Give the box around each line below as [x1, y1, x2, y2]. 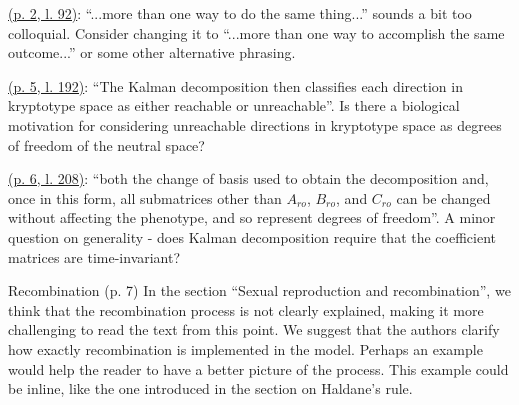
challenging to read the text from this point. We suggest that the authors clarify [8, 319, 500, 340]
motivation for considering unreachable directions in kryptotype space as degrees [8, 114, 502, 135]
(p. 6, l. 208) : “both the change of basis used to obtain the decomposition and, [8, 168, 489, 189]
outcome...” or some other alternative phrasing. [8, 42, 296, 63]
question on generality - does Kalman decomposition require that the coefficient [8, 226, 496, 247]
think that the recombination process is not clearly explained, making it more [8, 299, 484, 320]
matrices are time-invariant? [8, 246, 181, 267]
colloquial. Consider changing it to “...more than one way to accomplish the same [8, 22, 505, 43]
